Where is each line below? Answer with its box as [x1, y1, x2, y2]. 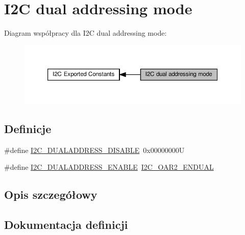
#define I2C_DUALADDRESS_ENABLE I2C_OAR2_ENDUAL [4, 162, 214, 172]
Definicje [4, 120, 52, 136]
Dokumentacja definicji [4, 217, 128, 232]
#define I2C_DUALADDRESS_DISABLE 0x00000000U [4, 144, 185, 155]
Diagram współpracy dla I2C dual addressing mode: [4, 28, 167, 38]
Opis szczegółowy [4, 187, 97, 202]
